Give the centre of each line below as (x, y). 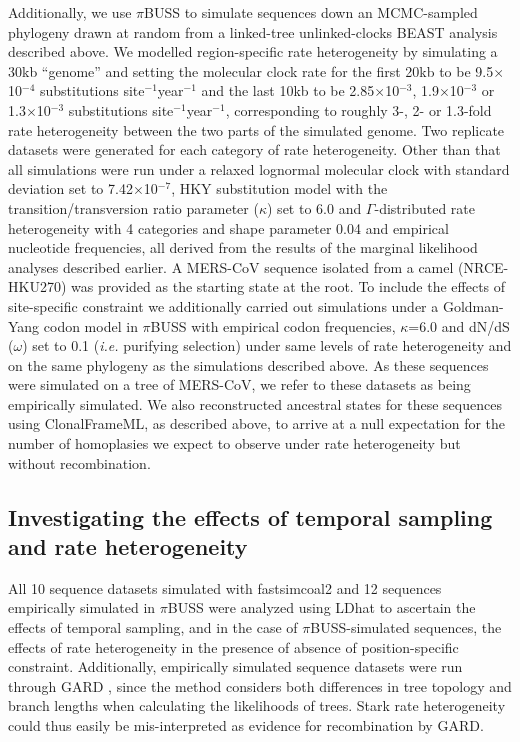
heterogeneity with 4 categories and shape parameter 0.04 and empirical (228, 227)
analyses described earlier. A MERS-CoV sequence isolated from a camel (231, 266)
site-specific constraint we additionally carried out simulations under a (223, 305)
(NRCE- (483, 266)
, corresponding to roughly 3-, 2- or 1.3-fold (358, 109)
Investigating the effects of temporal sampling (250, 516)
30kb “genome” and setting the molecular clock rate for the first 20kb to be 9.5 (251, 70)
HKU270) (37, 286)
